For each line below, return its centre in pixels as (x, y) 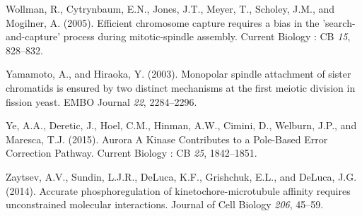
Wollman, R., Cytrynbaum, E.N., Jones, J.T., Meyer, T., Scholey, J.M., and (170, 8)
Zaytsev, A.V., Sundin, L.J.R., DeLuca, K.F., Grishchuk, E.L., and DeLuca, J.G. (181, 176)
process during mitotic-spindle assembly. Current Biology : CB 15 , (207, 36)
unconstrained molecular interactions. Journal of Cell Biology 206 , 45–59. (165, 204)
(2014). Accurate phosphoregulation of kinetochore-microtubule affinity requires (178, 190)
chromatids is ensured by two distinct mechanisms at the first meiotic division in (181, 87)
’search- (339, 22)
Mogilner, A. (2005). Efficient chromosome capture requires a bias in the (163, 22)
